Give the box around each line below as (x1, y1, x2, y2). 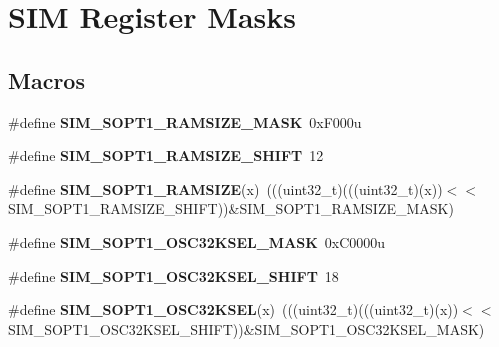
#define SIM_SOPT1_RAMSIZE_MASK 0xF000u (8, 111, 362, 132)
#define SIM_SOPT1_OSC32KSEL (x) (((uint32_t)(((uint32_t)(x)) (8, 299, 459, 320)
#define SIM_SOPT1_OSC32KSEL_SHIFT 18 (8, 265, 339, 286)
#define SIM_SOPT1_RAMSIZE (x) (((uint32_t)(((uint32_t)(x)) (8, 178, 443, 199)
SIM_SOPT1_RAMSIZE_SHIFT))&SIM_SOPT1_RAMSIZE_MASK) (8, 198, 454, 219)
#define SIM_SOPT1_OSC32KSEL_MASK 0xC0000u (8, 231, 386, 252)
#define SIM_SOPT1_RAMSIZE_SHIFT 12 (8, 145, 324, 166)
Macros (8, 64, 85, 95)
